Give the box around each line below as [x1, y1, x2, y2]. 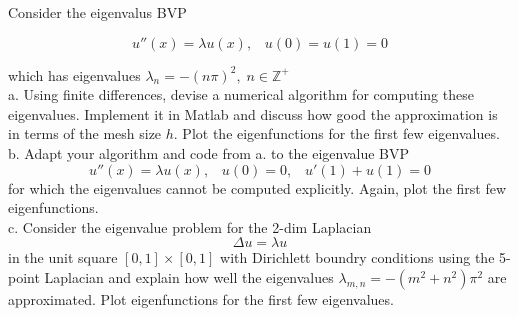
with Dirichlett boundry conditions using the [220, 247, 495, 268]
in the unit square [8, 247, 118, 268]
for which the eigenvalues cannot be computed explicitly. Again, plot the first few [8, 177, 507, 198]
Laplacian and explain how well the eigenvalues [44, 266, 334, 287]
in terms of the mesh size [8, 123, 162, 144]
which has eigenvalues [8, 64, 141, 85]
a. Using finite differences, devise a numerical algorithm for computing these [8, 84, 474, 105]
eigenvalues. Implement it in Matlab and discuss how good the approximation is [8, 103, 498, 124]
